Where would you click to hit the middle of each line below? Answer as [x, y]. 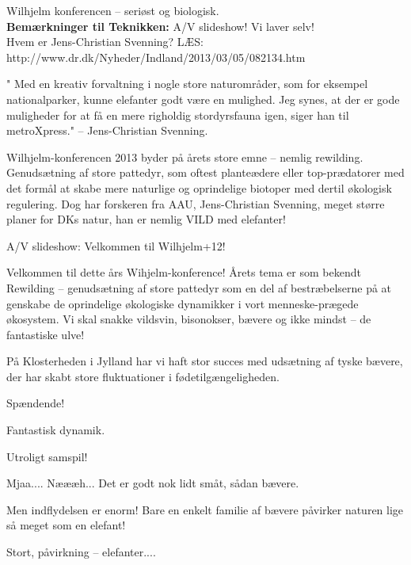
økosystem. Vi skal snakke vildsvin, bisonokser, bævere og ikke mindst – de [189, 319]
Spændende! [36, 403]
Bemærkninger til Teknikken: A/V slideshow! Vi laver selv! [160, 26]
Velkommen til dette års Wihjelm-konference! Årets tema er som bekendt [184, 272]
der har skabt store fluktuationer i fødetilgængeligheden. [143, 376]
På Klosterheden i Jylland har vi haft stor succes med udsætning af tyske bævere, [205, 361]
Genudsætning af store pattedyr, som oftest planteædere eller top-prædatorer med [205, 172]
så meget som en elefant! [66, 525]
